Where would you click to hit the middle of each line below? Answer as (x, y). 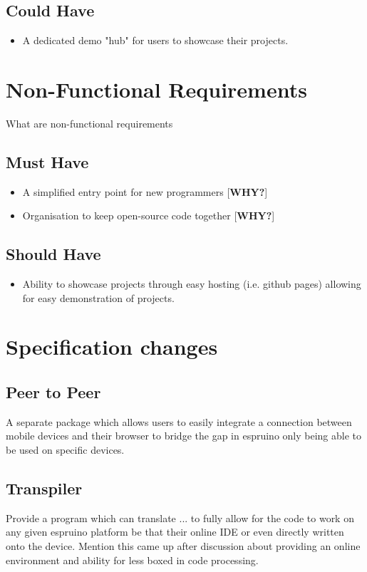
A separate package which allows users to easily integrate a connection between (179, 421)
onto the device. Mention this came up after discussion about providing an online (183, 546)
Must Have (47, 161)
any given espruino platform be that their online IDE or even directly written (175, 532)
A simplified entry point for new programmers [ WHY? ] (145, 191)
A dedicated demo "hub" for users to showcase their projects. (155, 40)
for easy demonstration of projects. (98, 297)
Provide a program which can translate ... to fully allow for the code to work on (180, 518)
